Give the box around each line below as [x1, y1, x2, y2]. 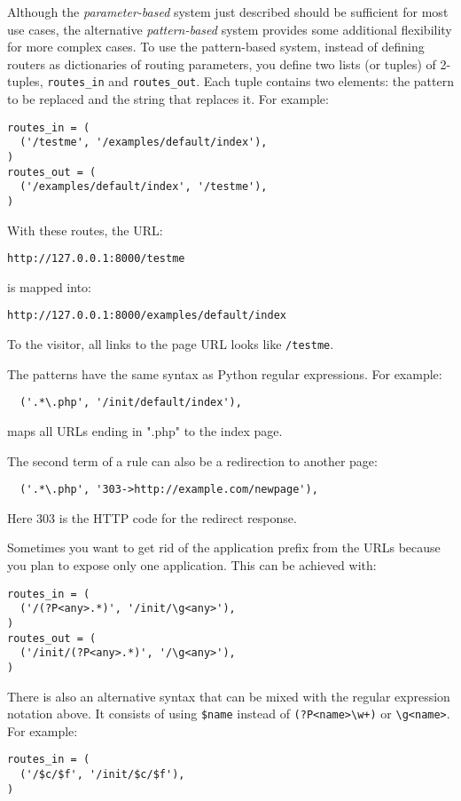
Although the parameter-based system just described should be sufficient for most [7, 3, 449, 20]
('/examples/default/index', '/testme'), [20, 180, 268, 194]
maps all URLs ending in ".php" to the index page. [7, 421, 283, 440]
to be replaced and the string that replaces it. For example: [7, 90, 329, 108]
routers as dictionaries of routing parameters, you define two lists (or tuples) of [7, 54, 436, 73]
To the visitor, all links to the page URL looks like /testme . [7, 335, 334, 353]
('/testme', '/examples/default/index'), [20, 136, 268, 149]
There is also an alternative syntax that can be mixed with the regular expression [7, 686, 450, 705]
